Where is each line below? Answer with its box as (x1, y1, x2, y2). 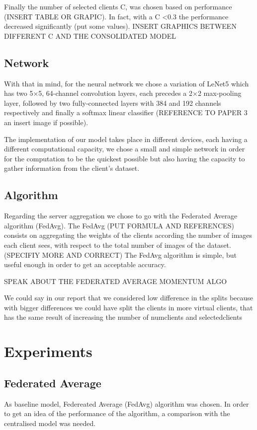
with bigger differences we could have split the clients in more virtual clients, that (4, 302, 253, 312)
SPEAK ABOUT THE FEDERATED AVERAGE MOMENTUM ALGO (4, 276, 227, 286)
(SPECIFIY (4, 249, 40, 260)
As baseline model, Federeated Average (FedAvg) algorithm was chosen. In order (4, 398, 249, 409)
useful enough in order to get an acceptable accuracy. (4, 259, 166, 270)
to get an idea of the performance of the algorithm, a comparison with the (4, 408, 230, 419)
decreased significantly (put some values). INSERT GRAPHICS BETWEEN (4, 21, 237, 31)
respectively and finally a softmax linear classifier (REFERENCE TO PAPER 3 (4, 107, 248, 118)
